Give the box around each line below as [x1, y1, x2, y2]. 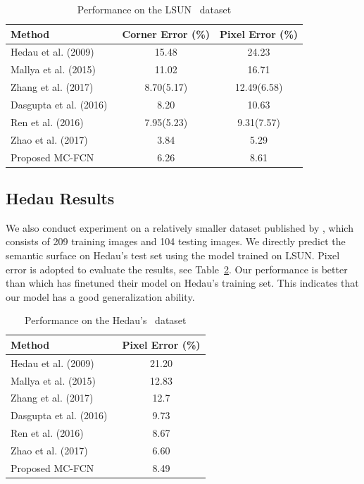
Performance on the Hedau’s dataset [25, 313, 187, 328]
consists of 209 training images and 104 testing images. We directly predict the [6, 234, 346, 249]
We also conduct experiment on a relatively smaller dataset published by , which [6, 220, 353, 235]
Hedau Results [6, 187, 115, 209]
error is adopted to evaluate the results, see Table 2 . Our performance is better [6, 261, 348, 276]
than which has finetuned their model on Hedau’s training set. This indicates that [6, 275, 359, 290]
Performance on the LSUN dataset [77, 2, 232, 16]
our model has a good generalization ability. [6, 289, 195, 304]
